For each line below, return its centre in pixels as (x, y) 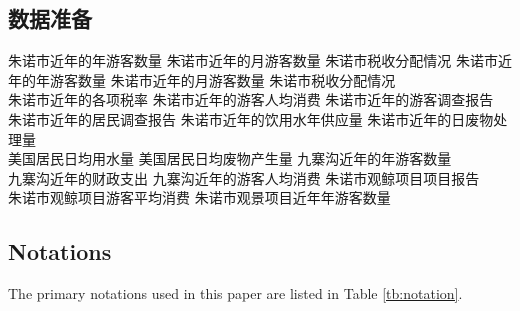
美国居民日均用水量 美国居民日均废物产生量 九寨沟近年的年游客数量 (230, 158)
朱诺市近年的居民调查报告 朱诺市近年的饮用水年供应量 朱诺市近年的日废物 (251, 118)
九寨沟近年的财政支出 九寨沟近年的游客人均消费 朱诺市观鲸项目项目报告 (244, 177)
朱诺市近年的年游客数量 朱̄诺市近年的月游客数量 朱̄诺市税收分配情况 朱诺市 (253, 60)
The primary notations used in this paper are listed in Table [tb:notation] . (235, 293)
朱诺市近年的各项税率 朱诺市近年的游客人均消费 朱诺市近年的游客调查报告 (251, 99)
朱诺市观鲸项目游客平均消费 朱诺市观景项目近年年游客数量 (199, 197)
